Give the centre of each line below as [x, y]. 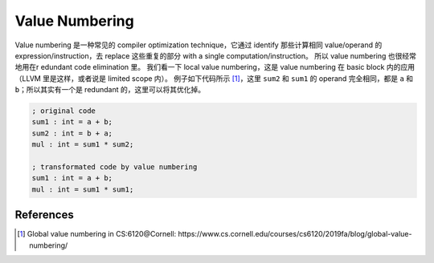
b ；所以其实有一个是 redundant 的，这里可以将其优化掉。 [110, 90]
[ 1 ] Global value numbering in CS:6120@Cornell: [97, 234]
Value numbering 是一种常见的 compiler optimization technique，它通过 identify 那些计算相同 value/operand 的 [199, 45]
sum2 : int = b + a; [72, 133]
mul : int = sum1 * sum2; [83, 145]
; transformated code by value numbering [115, 167]
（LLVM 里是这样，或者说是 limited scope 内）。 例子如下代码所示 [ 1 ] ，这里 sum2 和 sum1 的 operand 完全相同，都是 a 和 [214, 78]
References [44, 215]
